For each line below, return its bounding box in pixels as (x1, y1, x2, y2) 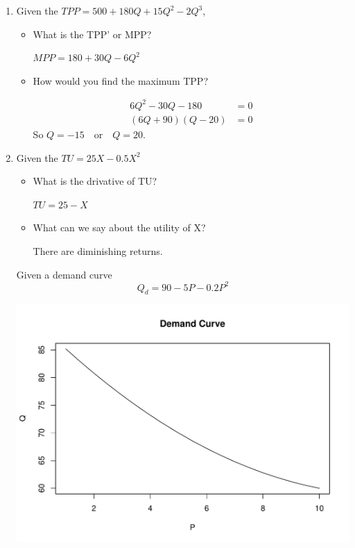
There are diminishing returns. (33, 243, 163, 258)
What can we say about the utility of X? (33, 220, 206, 235)
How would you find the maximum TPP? (33, 73, 208, 88)
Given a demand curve (16, 267, 112, 281)
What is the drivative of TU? (33, 174, 157, 188)
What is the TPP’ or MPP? (33, 26, 152, 41)
